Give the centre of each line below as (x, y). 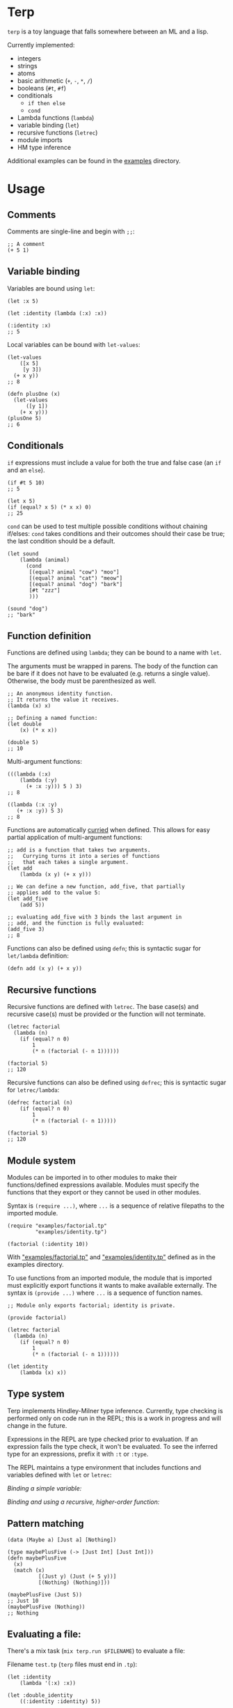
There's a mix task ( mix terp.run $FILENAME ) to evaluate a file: (96, 1651)
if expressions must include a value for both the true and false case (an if (114, 462)
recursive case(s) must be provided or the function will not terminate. (106, 1014)
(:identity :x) (29, 325)
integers (29, 58)
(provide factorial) (37, 1318)
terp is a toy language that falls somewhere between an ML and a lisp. (108, 31)
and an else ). (26, 470)
